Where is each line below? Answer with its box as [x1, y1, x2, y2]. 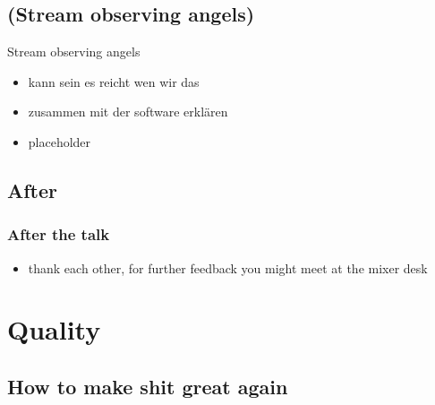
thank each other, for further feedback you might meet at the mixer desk [28, 258, 428, 277]
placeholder [28, 132, 91, 151]
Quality [7, 311, 101, 348]
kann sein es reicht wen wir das [28, 72, 200, 90]
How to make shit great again [7, 372, 288, 400]
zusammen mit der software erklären [28, 102, 228, 121]
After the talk [7, 223, 110, 246]
